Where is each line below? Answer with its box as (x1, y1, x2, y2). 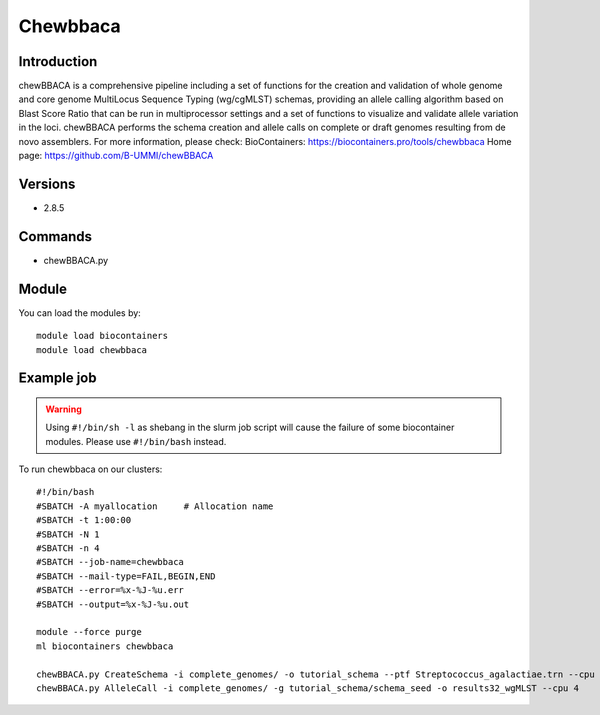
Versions (18, 175, 76, 192)
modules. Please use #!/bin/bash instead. (45, 435, 227, 447)
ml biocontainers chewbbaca (36, 640, 174, 652)
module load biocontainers (36, 330, 169, 342)
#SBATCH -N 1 (36, 528, 100, 540)
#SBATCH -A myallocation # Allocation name (36, 500, 274, 512)
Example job (18, 370, 97, 387)
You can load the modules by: (18, 306, 142, 319)
